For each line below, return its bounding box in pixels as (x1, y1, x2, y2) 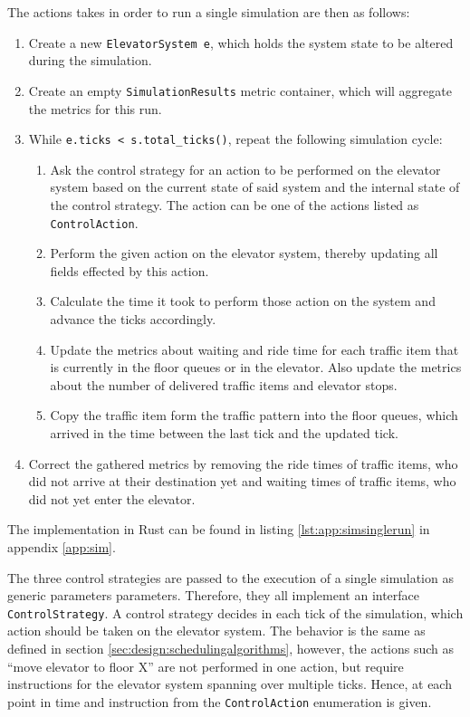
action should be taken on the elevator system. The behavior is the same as (7, 621, 426, 640)
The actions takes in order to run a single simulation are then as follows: (7, 3, 410, 21)
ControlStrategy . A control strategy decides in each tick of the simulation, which (7, 603, 464, 622)
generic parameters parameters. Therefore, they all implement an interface (7, 586, 420, 605)
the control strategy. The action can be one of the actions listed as (50, 195, 419, 214)
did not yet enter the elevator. (28, 489, 196, 508)
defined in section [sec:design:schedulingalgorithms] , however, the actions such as (7, 638, 455, 657)
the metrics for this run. (28, 99, 162, 118)
